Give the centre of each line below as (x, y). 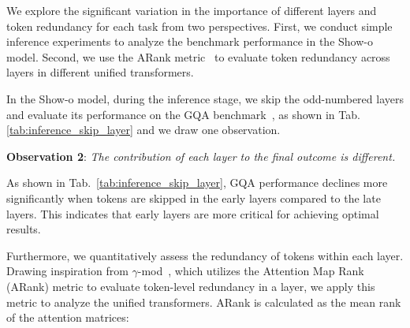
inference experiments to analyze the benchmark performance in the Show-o (190, 41)
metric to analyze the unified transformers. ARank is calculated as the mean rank (204, 302)
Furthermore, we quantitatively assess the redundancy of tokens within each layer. (205, 255)
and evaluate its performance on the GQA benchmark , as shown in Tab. (183, 114)
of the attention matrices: (68, 317)
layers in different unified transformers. (100, 72)
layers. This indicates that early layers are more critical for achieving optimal (193, 213)
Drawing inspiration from (67, 271)
